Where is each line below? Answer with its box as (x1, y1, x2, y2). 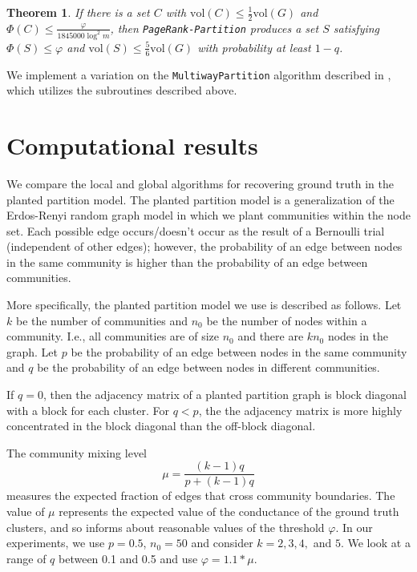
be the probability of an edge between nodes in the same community (71, 343, 407, 360)
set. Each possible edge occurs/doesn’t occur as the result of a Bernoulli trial (6, 222, 385, 239)
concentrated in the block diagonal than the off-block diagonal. (6, 417, 316, 434)
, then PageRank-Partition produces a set (110, 19, 319, 36)
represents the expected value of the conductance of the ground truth (59, 503, 399, 520)
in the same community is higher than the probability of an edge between (6, 253, 368, 270)
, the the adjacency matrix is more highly (198, 401, 403, 418)
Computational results (6, 128, 258, 161)
